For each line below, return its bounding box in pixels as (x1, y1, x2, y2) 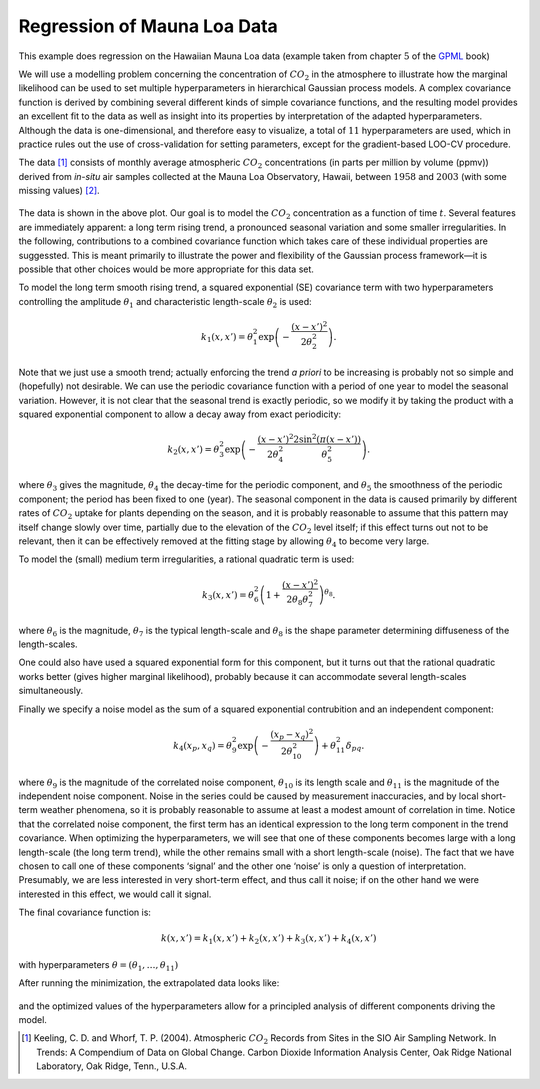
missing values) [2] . (18, 185, 100, 197)
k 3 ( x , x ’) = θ (201, 589, 255, 602)
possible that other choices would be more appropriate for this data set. (18, 263, 315, 275)
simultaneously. (18, 685, 84, 697)
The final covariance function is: (18, 906, 152, 919)
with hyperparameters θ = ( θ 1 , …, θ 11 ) (18, 958, 179, 973)
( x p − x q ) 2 (270, 726, 314, 742)
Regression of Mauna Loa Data (18, 15, 279, 37)
